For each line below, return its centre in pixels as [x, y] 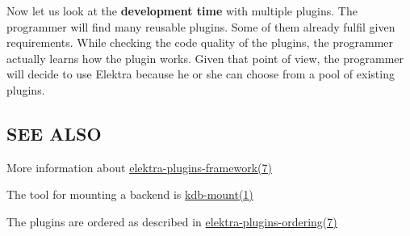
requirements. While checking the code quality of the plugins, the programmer [200, 42]
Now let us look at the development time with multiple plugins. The [182, 11]
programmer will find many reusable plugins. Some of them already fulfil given [201, 26]
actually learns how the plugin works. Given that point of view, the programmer [205, 58]
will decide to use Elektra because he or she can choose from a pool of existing [201, 74]
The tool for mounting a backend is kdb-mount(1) [130, 194]
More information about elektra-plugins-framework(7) [139, 167]
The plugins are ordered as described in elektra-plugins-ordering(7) [172, 221]
